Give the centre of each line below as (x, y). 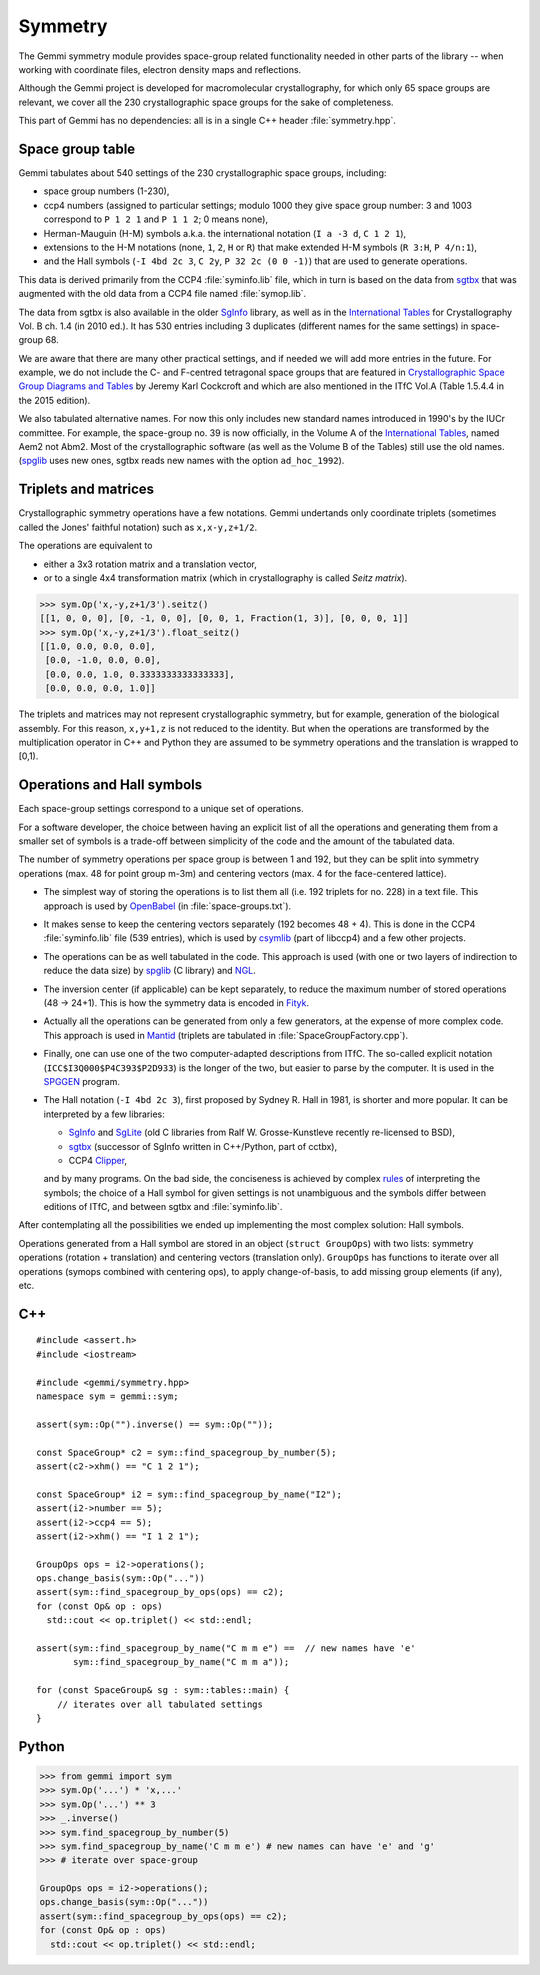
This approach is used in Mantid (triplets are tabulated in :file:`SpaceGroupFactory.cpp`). (226, 1035)
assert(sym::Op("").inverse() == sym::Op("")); (155, 1424)
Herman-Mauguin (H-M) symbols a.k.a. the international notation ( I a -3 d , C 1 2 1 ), (225, 233)
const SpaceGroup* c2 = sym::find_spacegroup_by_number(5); (186, 1452)
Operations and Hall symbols (110, 785)
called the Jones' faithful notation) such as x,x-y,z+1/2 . (138, 527)
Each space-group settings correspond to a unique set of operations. (161, 809)
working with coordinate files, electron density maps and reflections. (160, 69)
